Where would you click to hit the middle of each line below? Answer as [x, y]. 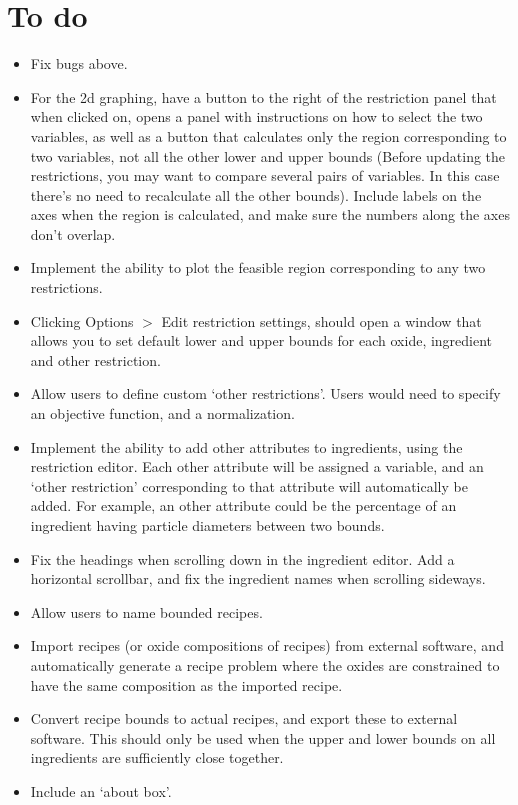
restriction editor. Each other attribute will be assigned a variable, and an [257, 466]
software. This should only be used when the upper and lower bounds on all [263, 737]
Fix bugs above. [79, 63]
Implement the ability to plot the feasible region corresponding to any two [258, 267]
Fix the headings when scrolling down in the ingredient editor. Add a [242, 558]
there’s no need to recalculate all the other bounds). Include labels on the [256, 194]
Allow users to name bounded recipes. [146, 611]
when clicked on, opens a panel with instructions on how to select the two [256, 116]
